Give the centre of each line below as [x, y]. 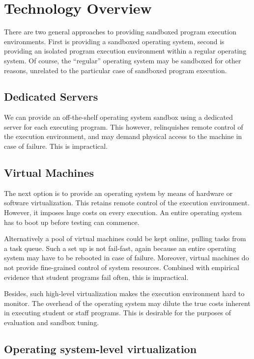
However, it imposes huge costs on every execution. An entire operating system [123, 212]
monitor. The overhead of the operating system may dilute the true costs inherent [127, 303]
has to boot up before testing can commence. [72, 222]
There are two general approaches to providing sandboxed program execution [120, 32]
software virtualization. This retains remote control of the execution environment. [127, 203]
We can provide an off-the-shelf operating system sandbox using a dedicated [118, 117]
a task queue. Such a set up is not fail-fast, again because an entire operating [120, 248]
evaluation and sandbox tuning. [52, 322]
